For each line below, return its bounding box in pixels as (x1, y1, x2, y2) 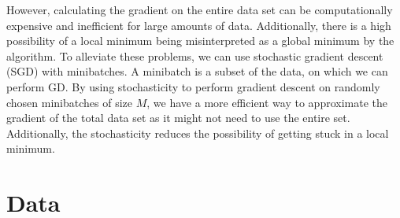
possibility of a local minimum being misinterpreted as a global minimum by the (6, 32, 394, 49)
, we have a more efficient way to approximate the (146, 94, 387, 110)
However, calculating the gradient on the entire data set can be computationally (6, 2, 393, 17)
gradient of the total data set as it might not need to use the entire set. (6, 109, 350, 126)
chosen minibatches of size (6, 94, 133, 110)
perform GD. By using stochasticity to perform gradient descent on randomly (6, 78, 380, 94)
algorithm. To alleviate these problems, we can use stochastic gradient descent (6, 47, 383, 64)
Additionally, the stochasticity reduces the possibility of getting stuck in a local (6, 124, 389, 141)
